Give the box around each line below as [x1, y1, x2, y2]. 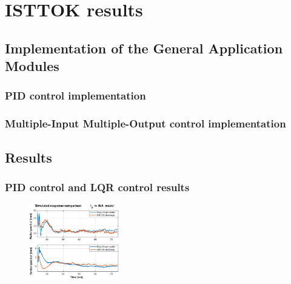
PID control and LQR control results [5, 179, 190, 194]
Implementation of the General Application [5, 38, 283, 57]
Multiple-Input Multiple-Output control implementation [5, 116, 286, 131]
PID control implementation [5, 88, 146, 103]
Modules [5, 56, 59, 75]
